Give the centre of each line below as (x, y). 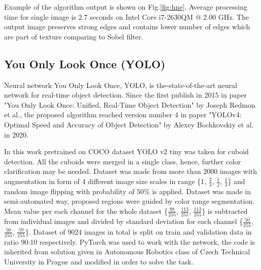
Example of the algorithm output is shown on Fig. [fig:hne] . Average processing (126, 7)
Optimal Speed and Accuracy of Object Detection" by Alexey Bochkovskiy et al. (129, 124)
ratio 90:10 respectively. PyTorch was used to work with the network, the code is (129, 241)
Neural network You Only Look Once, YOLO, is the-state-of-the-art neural (121, 85)
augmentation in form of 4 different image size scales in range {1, (105, 181)
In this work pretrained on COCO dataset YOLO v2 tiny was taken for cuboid (126, 151)
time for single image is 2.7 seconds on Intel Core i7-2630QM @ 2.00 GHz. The (127, 16)
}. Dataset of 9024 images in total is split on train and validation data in (138, 231)
